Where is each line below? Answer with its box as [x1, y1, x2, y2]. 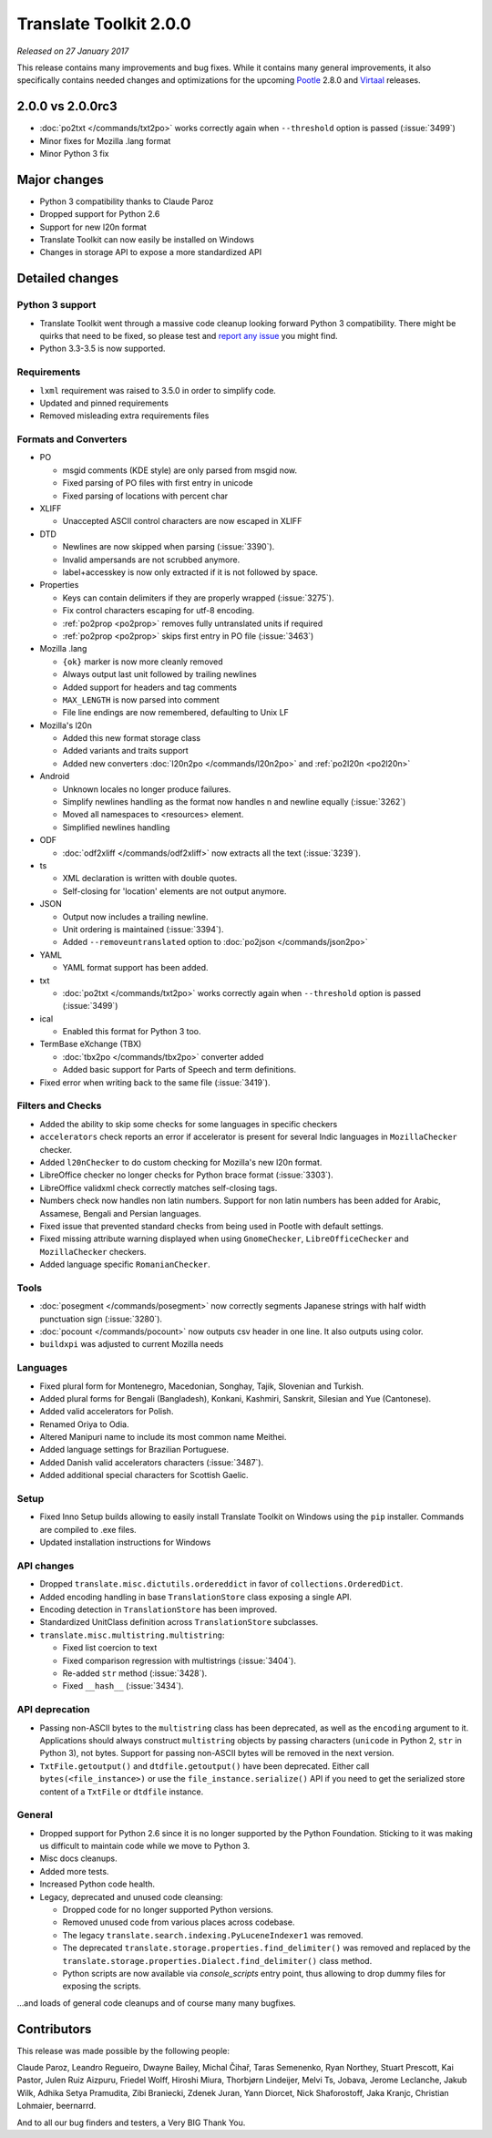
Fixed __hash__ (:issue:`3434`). [62, 1681, 184, 1691]
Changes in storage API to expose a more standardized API [39, 247, 262, 258]
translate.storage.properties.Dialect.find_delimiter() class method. [62, 1955, 373, 1966]
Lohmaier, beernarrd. [16, 2101, 97, 2112]
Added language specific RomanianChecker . [39, 1259, 210, 1270]
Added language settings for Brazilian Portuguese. [39, 1444, 230, 1455]
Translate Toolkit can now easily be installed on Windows [39, 234, 255, 245]
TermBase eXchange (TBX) [39, 1039, 142, 1050]
